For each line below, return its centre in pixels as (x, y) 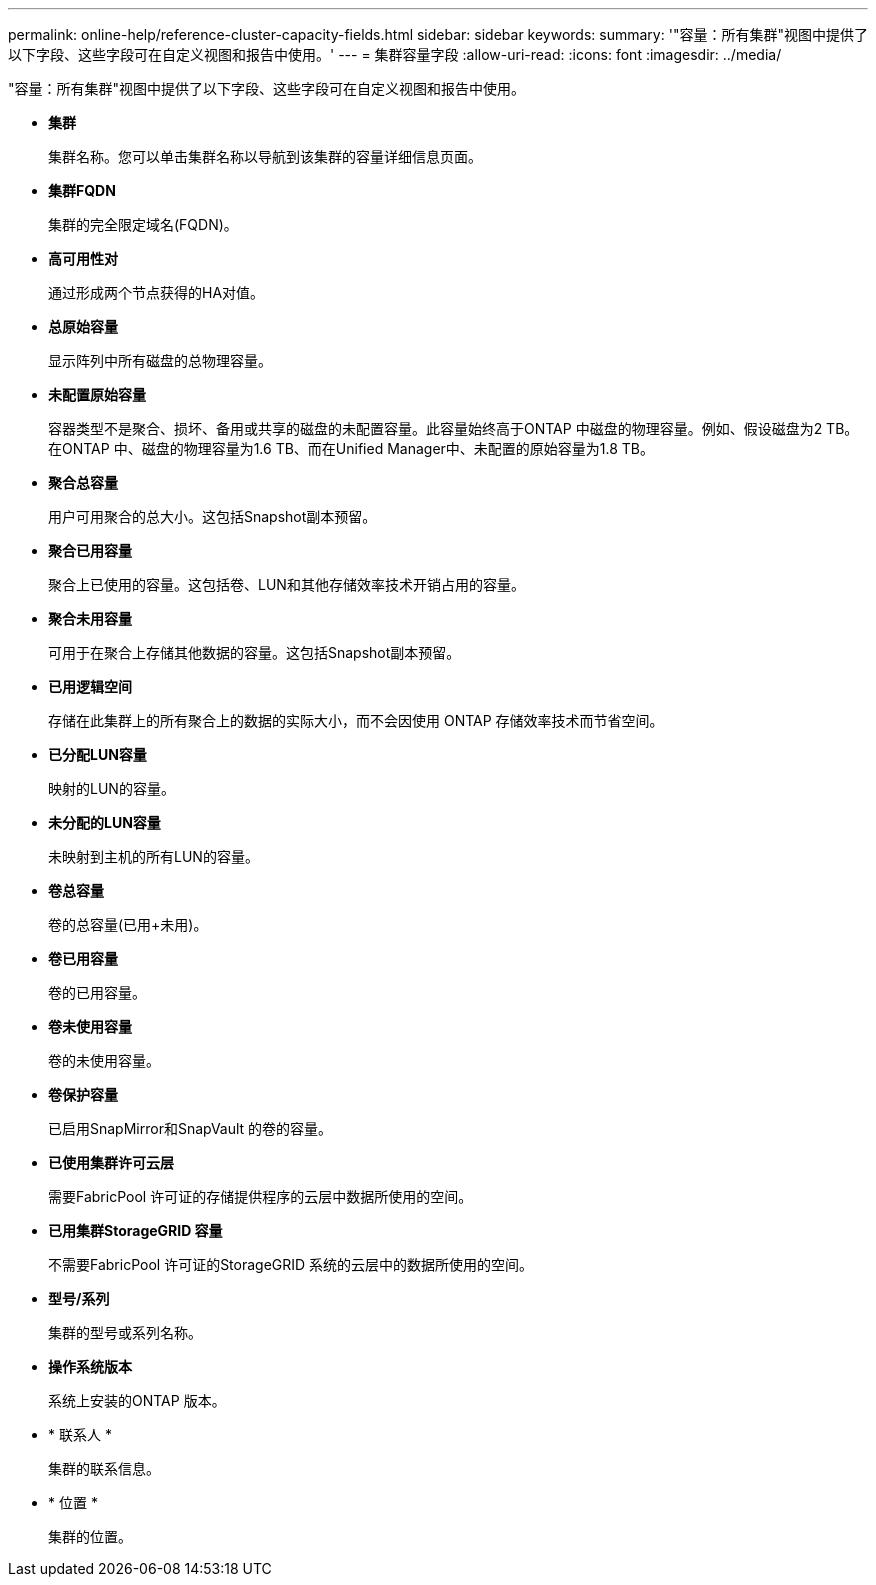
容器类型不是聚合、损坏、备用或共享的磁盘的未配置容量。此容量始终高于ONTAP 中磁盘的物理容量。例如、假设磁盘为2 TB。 (453, 428)
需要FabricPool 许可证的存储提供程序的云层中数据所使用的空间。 (260, 1196)
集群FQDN (82, 190)
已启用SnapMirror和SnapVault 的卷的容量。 (190, 1128)
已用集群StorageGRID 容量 (135, 1230)
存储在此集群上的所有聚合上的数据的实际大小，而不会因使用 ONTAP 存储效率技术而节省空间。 (356, 720)
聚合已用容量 (90, 550)
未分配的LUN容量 (104, 822)
